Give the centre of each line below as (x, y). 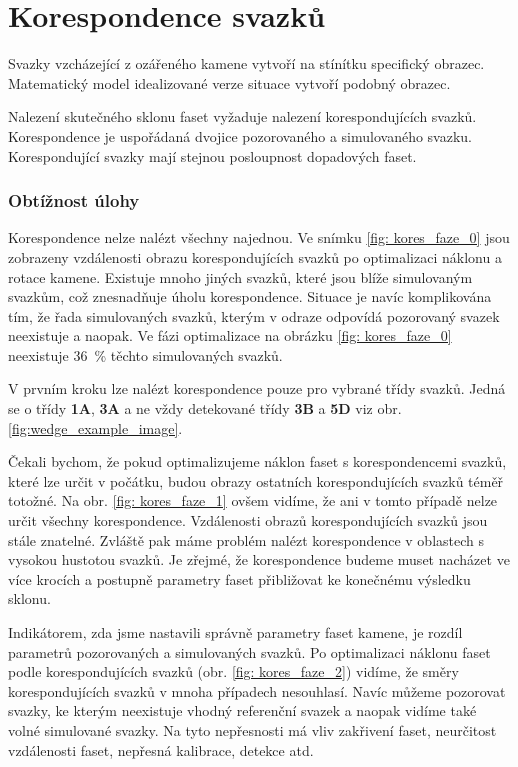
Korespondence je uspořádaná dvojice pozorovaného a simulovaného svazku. (240, 135)
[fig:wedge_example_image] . (95, 427)
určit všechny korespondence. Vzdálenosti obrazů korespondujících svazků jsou (248, 520)
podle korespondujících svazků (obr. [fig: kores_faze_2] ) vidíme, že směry (233, 671)
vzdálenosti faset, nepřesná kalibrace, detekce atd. (161, 749)
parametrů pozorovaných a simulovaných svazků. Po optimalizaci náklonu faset (249, 651)
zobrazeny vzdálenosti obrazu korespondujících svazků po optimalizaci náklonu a (255, 256)
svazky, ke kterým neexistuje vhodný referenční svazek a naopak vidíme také (242, 710)
